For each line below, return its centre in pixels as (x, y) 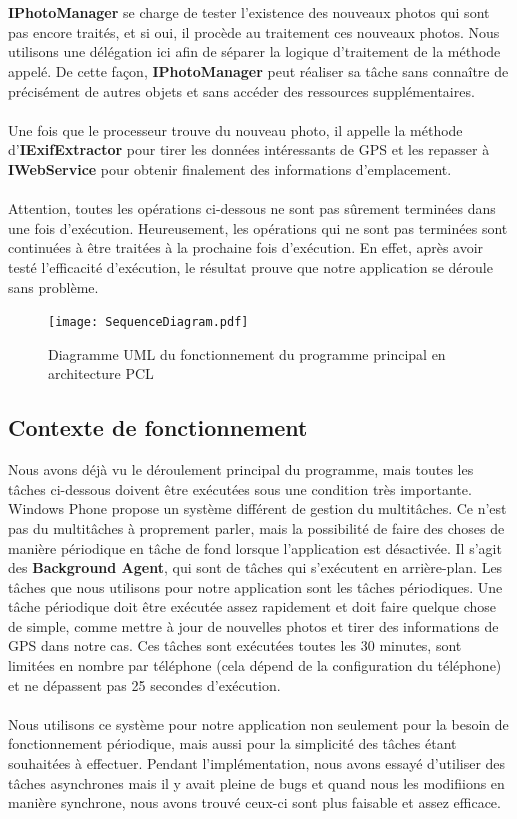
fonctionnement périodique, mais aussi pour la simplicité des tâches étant (232, 743)
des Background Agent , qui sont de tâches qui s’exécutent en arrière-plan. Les (255, 567)
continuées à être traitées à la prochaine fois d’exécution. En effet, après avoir (246, 247)
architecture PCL (101, 373)
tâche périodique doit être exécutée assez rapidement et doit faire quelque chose (252, 606)
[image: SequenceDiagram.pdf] (148, 322)
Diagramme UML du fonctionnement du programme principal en (247, 353)
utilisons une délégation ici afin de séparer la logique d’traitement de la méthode (254, 51)
